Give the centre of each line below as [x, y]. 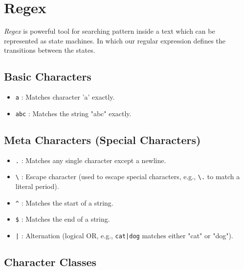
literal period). [37, 186]
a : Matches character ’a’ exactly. [65, 97]
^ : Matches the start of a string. [64, 202]
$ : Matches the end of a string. [63, 219]
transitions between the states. [50, 50]
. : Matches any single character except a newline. [91, 160]
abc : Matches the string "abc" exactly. [73, 113]
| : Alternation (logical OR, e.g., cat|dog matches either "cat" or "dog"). [124, 235]
